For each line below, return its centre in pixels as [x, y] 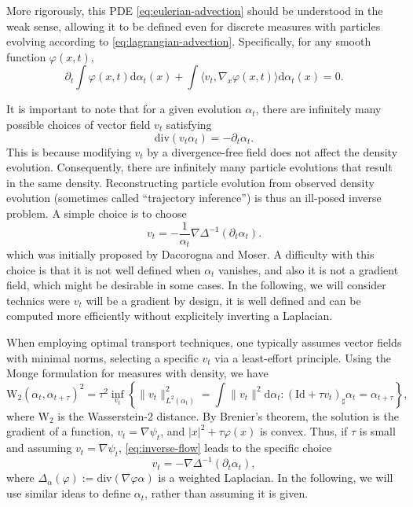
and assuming [39, 448]
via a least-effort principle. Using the [303, 357]
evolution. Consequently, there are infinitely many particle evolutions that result [199, 167]
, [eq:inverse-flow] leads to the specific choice [225, 448]
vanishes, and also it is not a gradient [309, 269]
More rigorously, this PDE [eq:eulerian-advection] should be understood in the [195, 10]
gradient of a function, [60, 431]
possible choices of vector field [79, 124]
